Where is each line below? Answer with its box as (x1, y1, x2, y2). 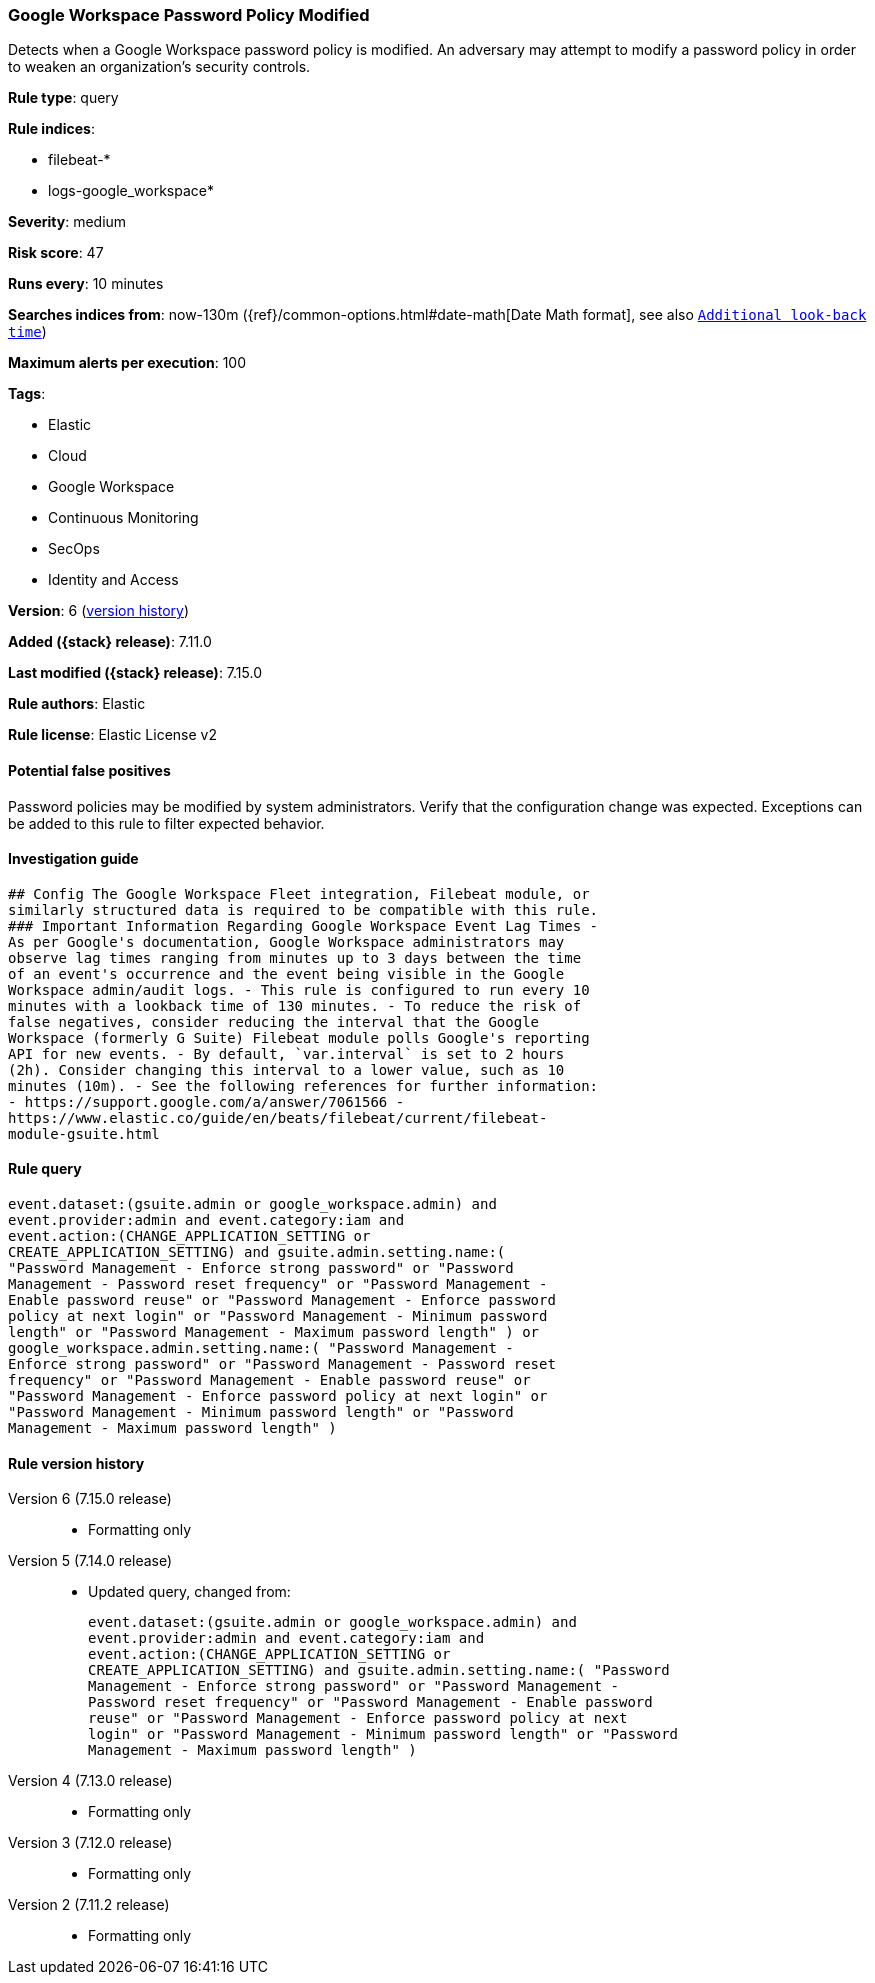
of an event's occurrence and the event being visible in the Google (8, 965, 565, 982)
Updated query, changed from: (88, 1583, 291, 1601)
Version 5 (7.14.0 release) (8, 1552, 173, 1570)
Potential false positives (8, 761, 171, 779)
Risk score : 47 (8, 244, 104, 262)
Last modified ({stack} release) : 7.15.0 (8, 664, 262, 682)
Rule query (8, 1160, 82, 1178)
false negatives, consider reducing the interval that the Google (8, 1013, 540, 1030)
